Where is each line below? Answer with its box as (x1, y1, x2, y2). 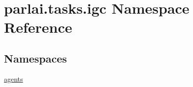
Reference (4, 17, 72, 37)
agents (4, 73, 23, 84)
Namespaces (4, 50, 67, 65)
